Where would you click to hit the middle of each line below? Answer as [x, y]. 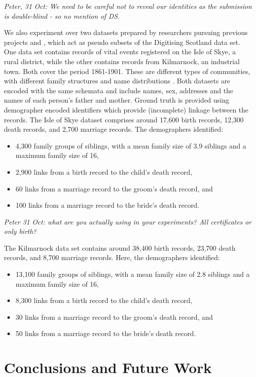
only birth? [20, 231]
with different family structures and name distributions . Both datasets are [117, 81]
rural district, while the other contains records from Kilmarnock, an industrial [122, 61]
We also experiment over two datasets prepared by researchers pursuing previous [126, 32]
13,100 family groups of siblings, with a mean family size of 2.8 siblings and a [132, 274]
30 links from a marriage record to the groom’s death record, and [114, 317]
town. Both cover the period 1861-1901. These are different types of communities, [127, 71]
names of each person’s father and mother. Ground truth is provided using [117, 100]
